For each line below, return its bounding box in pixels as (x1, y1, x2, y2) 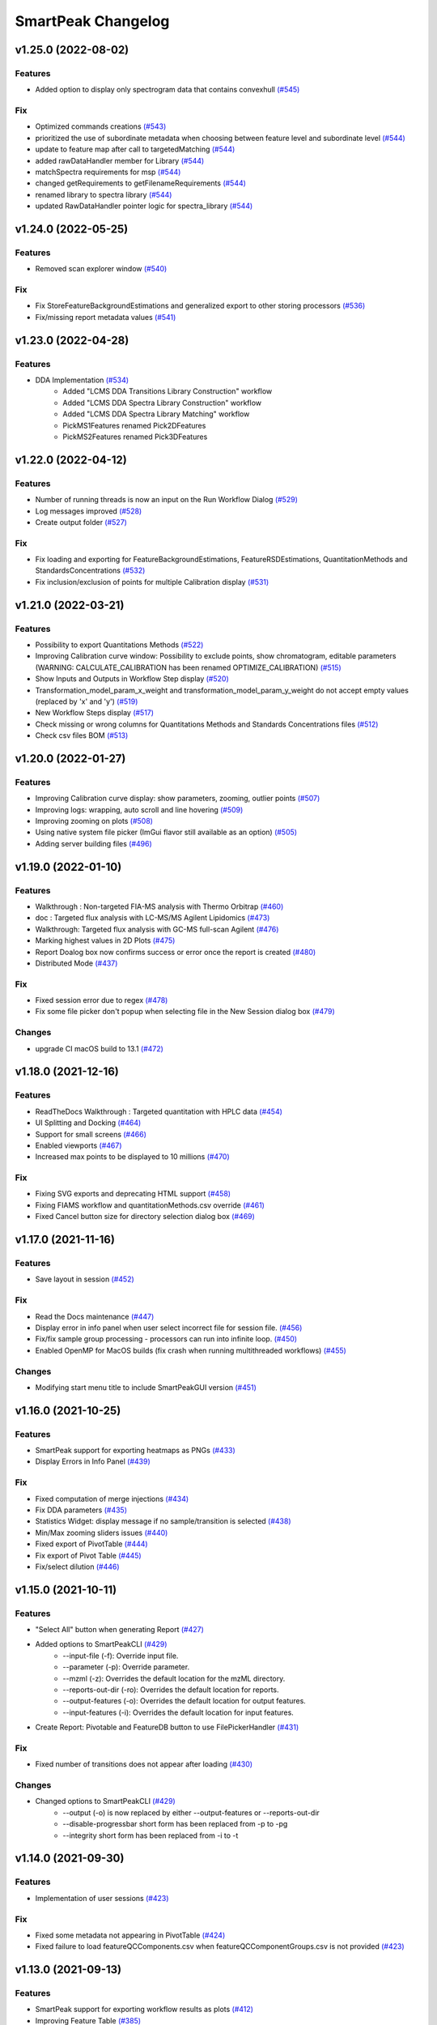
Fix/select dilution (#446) (35, 1562, 121, 1571)
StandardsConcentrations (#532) (35, 565, 146, 575)
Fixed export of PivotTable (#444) (35, 1539, 149, 1549)
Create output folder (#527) (35, 517, 127, 526)
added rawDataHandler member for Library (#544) (35, 156, 205, 165)
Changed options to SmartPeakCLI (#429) (35, 1797, 176, 1806)
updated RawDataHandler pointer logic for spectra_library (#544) (35, 201, 253, 211)
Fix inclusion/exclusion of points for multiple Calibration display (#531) (35, 577, 269, 586)
